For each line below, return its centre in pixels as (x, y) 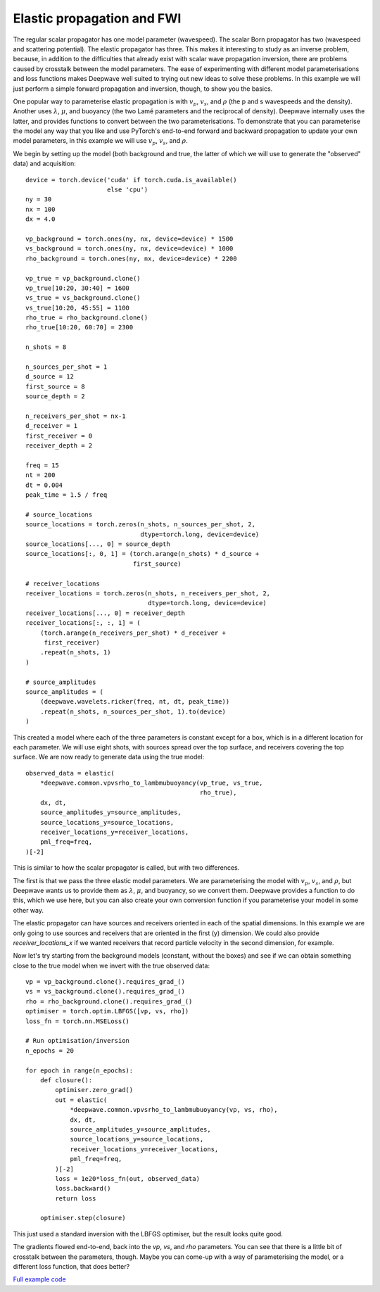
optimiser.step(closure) (83, 1218)
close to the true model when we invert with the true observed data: (112, 965)
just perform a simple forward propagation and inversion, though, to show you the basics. (143, 89)
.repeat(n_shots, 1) (75, 652)
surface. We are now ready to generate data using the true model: (109, 757)
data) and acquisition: (45, 164)
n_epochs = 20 (50, 1051)
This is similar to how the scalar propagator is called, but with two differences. (126, 868)
